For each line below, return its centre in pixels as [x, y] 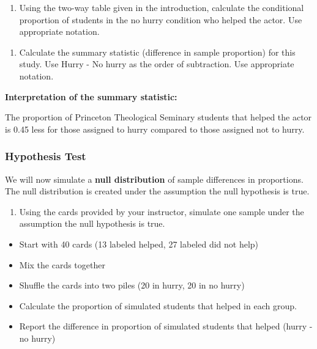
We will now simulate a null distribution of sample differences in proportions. [154, 179]
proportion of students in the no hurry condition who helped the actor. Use [161, 19]
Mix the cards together [62, 264]
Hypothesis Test [46, 156]
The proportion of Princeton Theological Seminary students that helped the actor [158, 117]
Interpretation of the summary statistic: [91, 96]
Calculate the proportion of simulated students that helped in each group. [158, 305]
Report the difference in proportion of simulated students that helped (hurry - [166, 326]
